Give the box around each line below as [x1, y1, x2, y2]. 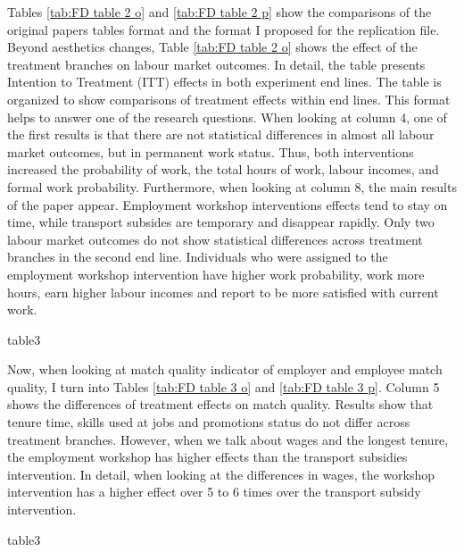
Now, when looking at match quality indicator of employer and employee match [7, 360, 443, 379]
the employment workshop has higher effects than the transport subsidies [7, 447, 408, 466]
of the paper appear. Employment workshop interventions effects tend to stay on [7, 195, 448, 213]
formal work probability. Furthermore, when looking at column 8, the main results [7, 177, 457, 196]
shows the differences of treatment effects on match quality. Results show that [7, 395, 434, 414]
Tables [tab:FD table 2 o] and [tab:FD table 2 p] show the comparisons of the [7, 3, 432, 21]
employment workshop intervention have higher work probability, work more [7, 264, 425, 283]
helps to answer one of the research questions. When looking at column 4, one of [7, 107, 447, 126]
